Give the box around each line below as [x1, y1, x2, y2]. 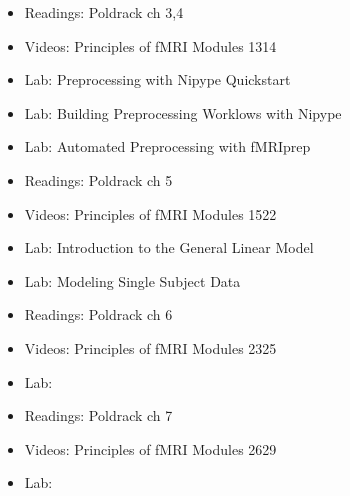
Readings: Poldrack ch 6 [24, 304, 173, 325]
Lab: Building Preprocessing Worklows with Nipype [24, 102, 342, 123]
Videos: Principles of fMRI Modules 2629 [24, 438, 277, 459]
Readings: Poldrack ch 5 [24, 169, 173, 190]
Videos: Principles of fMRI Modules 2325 [24, 337, 277, 358]
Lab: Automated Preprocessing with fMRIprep [24, 136, 311, 157]
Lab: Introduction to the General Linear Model [24, 237, 314, 258]
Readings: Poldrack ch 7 [24, 405, 173, 426]
